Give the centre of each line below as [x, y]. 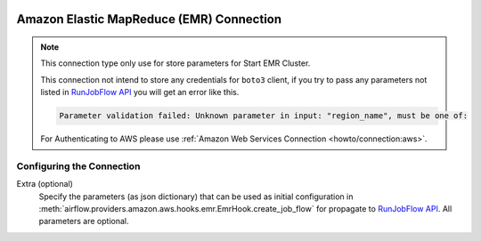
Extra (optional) [45, 184]
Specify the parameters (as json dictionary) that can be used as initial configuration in [196, 197]
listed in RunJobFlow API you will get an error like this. [140, 92]
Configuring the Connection [78, 166]
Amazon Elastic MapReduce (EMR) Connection [149, 19]
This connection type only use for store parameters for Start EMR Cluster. [175, 63]
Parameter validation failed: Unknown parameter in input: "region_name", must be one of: [263, 116]
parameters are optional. [84, 221]
